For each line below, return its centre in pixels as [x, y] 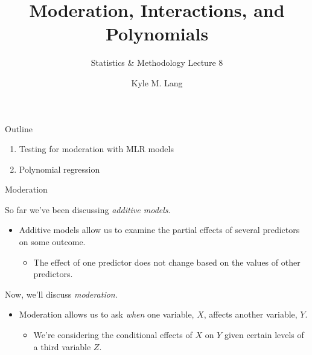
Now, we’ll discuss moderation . [61, 294]
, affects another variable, [250, 314]
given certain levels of [264, 335]
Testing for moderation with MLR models [96, 149]
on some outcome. [52, 242]
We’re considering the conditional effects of [113, 335]
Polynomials [157, 34]
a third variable [62, 346]
